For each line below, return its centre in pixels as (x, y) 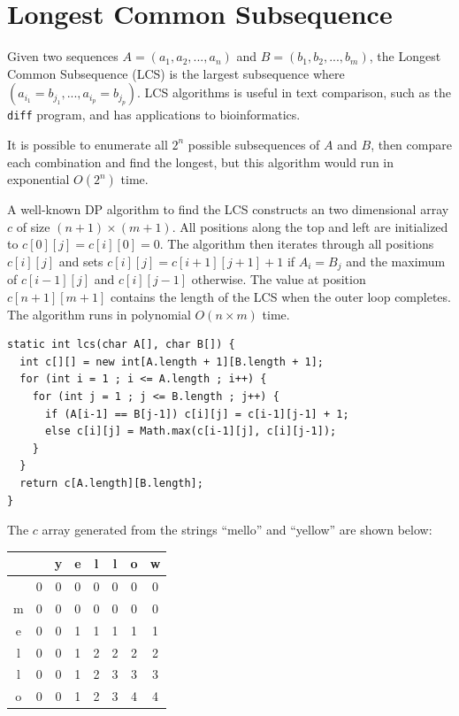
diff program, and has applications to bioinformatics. (154, 115)
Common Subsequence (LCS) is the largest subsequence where (176, 73)
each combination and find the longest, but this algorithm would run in (201, 162)
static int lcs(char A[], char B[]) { (121, 345)
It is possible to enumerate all (88, 144)
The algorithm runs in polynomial (99, 314)
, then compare (411, 144)
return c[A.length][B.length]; (111, 483)
